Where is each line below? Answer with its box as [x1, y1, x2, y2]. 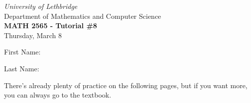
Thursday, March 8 [4, 30, 62, 40]
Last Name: [4, 63, 39, 73]
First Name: [4, 47, 41, 57]
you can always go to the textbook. [4, 90, 112, 100]
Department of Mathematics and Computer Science [4, 10, 161, 21]
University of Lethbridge [4, 1, 78, 11]
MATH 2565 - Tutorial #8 [4, 20, 97, 31]
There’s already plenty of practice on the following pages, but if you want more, [4, 80, 248, 90]
